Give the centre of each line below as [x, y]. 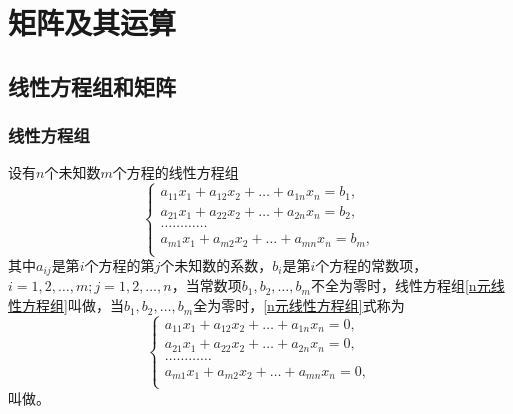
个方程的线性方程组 [175, 172]
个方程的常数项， [371, 265]
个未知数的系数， [216, 265]
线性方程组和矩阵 [92, 85]
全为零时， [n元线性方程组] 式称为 [299, 305]
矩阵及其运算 [92, 22]
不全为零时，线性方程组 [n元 [400, 285]
